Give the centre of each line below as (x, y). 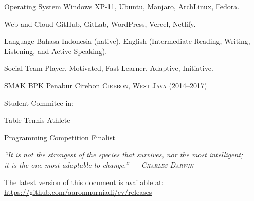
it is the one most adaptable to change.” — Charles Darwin (99, 164)
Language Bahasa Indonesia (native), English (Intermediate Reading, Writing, (127, 41)
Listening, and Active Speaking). (56, 51)
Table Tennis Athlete (37, 120)
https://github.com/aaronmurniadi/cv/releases (78, 192)
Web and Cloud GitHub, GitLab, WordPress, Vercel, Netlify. (100, 23)
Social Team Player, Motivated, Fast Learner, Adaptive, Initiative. (109, 68)
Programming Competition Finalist (60, 137)
